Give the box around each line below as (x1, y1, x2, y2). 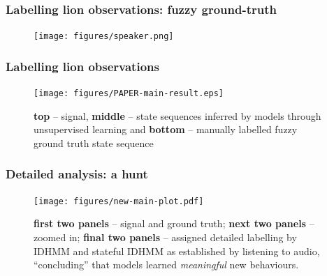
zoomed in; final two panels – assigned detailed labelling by (34, 230, 297, 244)
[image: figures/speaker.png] (34, 31, 174, 42)
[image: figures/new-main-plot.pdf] (34, 196, 204, 206)
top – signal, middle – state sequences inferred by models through (34, 108, 321, 123)
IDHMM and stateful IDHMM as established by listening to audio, (34, 243, 320, 258)
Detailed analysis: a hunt (6, 165, 148, 183)
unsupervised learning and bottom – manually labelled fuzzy (34, 122, 298, 137)
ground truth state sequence (34, 135, 154, 150)
